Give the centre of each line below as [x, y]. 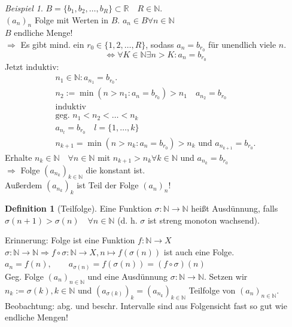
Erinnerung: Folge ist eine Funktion [70, 240]
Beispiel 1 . [24, 8]
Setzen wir [228, 276]
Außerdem [24, 185]
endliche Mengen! [36, 317]
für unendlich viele [242, 44]
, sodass [160, 44]
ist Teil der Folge [108, 185]
